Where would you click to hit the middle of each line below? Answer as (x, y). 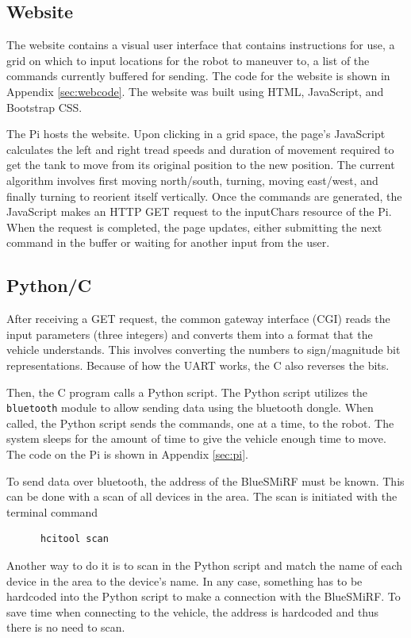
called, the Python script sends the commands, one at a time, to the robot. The (200, 423)
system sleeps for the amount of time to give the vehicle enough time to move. (196, 438)
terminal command (52, 511)
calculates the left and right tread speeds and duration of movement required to (200, 149)
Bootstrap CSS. (44, 107)
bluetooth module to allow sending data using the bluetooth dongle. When (190, 407)
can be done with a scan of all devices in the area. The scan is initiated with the (202, 496)
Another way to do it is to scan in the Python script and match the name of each (205, 565)
